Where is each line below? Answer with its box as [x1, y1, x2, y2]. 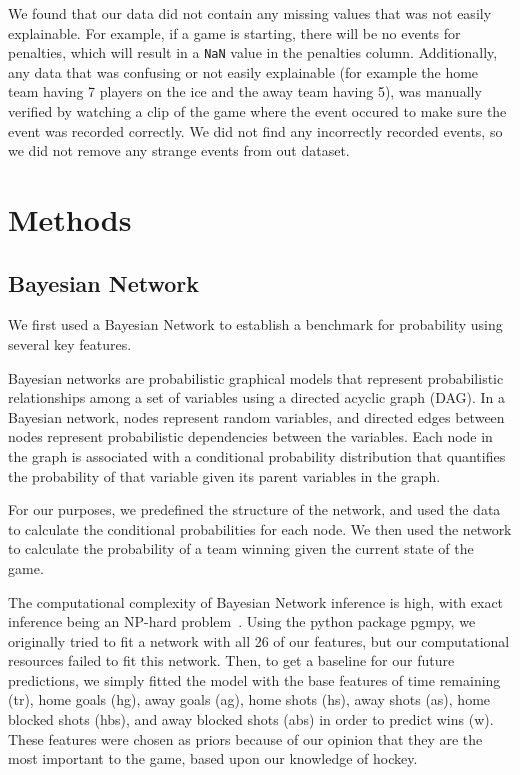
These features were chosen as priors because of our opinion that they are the [8, 728, 483, 749]
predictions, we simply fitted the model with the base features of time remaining [8, 669, 501, 690]
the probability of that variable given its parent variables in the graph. [8, 465, 441, 486]
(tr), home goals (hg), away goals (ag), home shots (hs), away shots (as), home [8, 689, 491, 710]
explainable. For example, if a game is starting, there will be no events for [8, 22, 461, 43]
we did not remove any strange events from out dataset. [8, 140, 350, 161]
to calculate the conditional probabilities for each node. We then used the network [8, 518, 512, 539]
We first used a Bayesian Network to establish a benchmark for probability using [8, 314, 503, 335]
